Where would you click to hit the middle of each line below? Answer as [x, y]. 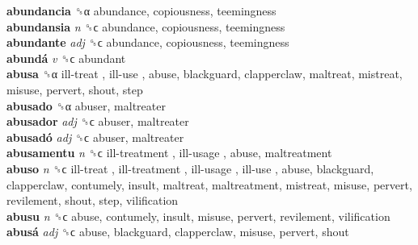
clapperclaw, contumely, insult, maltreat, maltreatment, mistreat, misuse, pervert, [209, 184]
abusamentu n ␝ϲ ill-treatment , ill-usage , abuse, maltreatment [169, 153]
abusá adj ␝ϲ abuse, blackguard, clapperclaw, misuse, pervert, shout [178, 232]
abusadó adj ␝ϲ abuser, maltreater [95, 137]
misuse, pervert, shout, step [75, 89]
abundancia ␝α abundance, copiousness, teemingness [141, 10]
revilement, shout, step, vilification [93, 200]
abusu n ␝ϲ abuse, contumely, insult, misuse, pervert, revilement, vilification [198, 216]
